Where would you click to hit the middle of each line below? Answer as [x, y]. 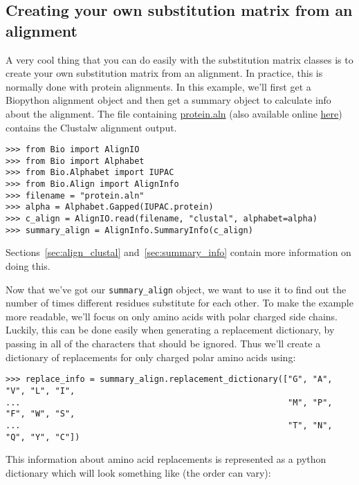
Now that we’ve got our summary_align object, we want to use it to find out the [176, 289]
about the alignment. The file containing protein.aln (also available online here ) [174, 113]
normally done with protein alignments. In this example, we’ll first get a [158, 86]
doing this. [28, 266]
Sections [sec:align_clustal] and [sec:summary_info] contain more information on [178, 252]
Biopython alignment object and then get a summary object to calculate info [168, 100]
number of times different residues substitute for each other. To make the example [179, 303]
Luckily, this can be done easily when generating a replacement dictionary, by [170, 330]
